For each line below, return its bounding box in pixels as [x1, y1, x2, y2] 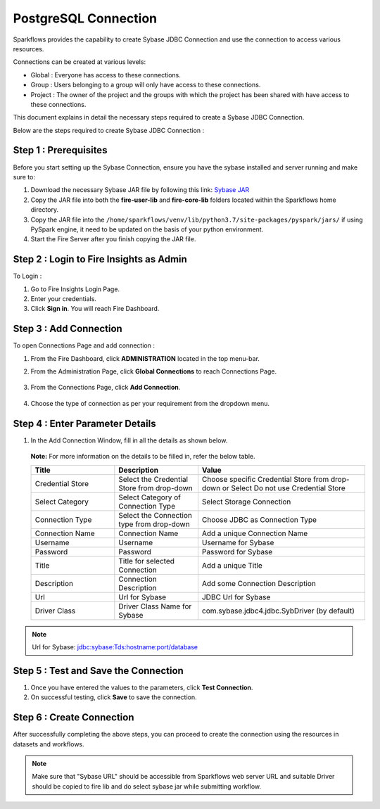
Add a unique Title [201, 560, 263, 570]
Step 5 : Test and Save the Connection [13, 665, 184, 677]
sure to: [13, 172, 35, 181]
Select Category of [118, 492, 181, 502]
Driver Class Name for [118, 601, 192, 611]
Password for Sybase [201, 547, 273, 556]
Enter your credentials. [30, 295, 96, 302]
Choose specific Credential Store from [201, 474, 329, 484]
